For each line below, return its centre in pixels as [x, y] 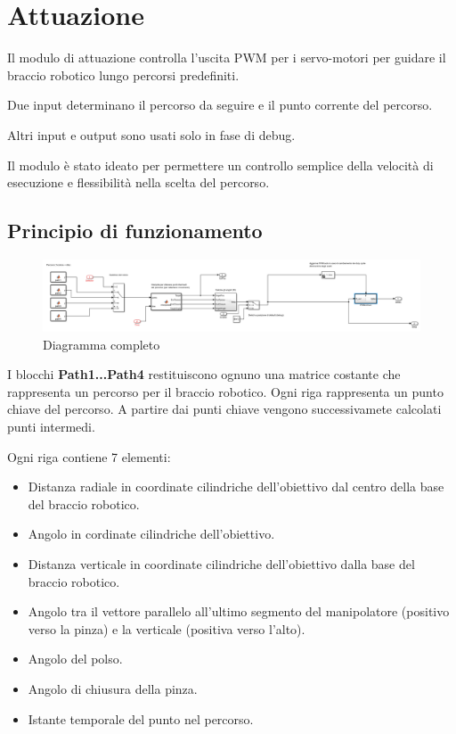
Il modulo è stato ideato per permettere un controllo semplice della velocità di [220, 165]
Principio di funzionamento [135, 231]
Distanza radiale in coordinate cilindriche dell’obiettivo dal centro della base [236, 487]
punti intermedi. [51, 427]
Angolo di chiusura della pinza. [113, 688]
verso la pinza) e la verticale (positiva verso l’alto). [167, 628]
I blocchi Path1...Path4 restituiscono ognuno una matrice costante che [204, 374]
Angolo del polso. [75, 659]
